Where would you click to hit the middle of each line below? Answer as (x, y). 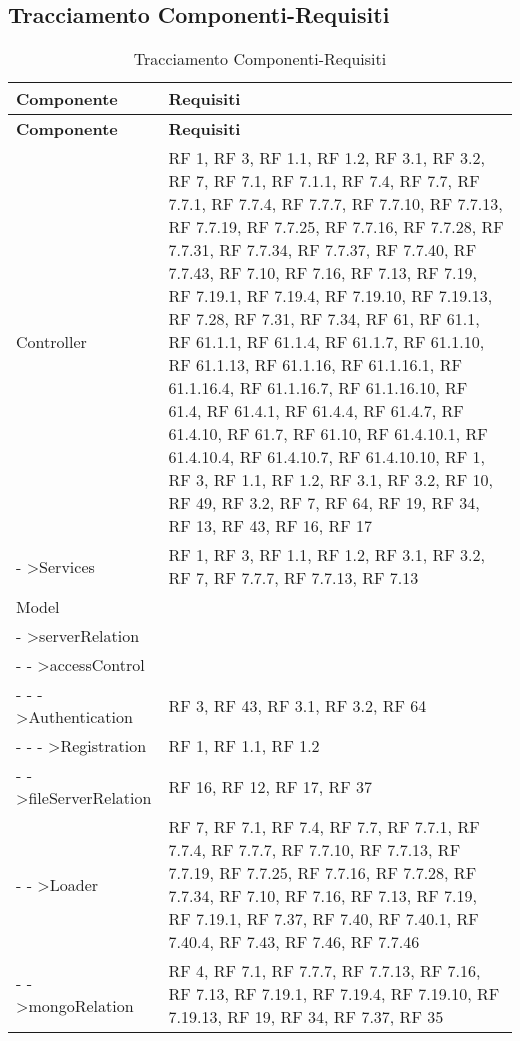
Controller (51, 342)
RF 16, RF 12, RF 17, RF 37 (270, 786)
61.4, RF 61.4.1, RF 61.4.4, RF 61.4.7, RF (316, 411)
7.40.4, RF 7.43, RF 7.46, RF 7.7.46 (294, 942)
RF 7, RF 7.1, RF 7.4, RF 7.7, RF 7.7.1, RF (324, 827)
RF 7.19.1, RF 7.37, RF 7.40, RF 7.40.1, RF (323, 919)
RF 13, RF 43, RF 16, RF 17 (270, 526)
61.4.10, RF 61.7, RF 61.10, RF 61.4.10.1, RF (328, 434)
